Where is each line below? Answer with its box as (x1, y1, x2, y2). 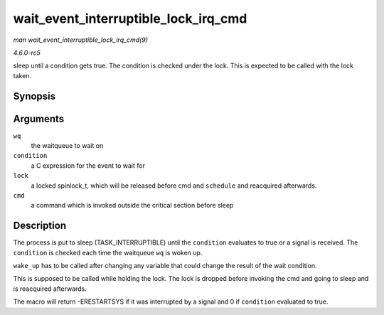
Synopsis (13, 90, 56, 102)
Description (13, 220, 67, 232)
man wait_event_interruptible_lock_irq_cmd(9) (13, 36, 149, 44)
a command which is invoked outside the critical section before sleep (31, 201, 234, 210)
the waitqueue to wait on (31, 142, 104, 150)
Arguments (13, 112, 65, 124)
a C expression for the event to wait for (31, 161, 146, 170)
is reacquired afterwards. (13, 284, 87, 293)
